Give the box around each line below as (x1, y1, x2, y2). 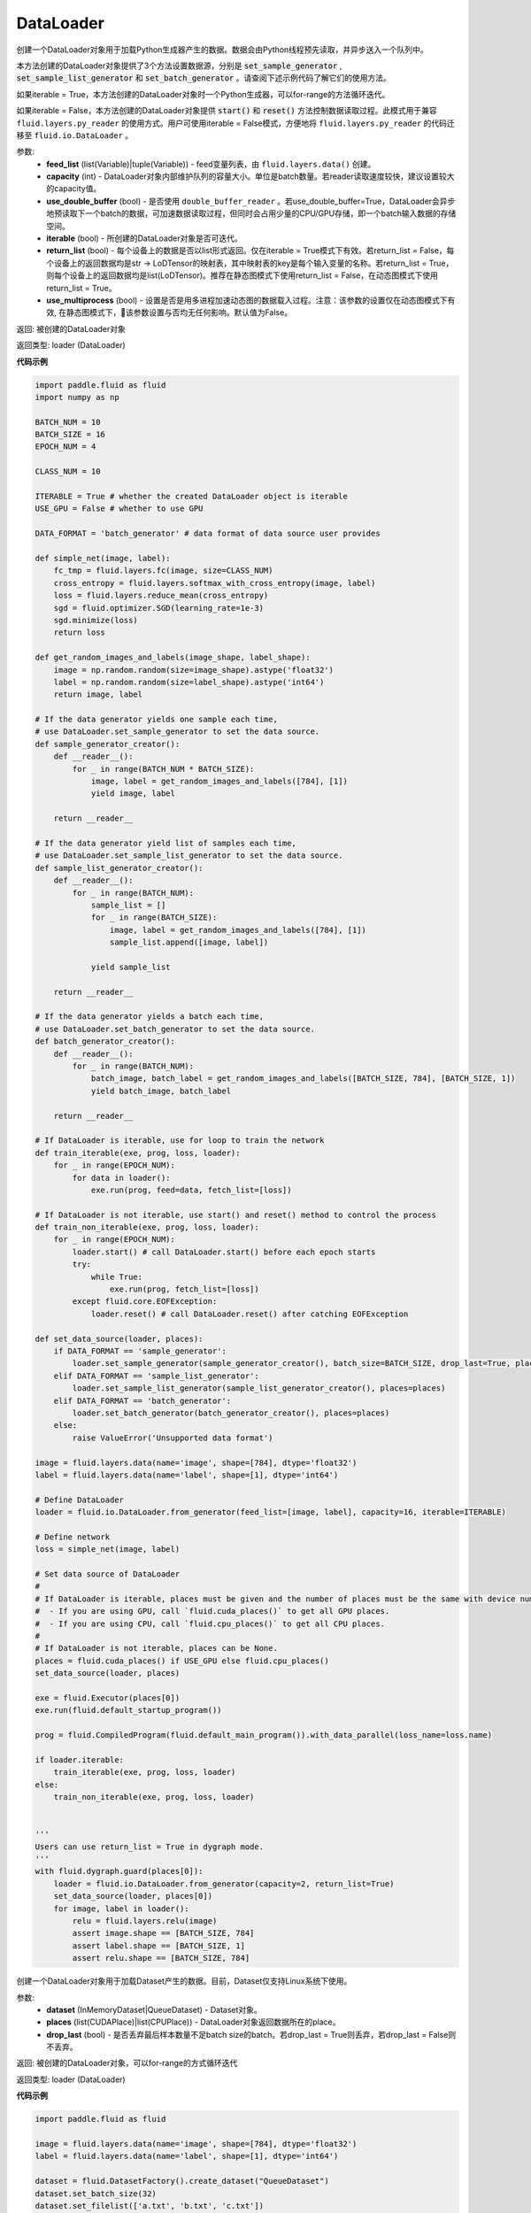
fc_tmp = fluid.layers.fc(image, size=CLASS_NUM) (53, 566, 273, 575)
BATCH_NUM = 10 (35, 417, 101, 427)
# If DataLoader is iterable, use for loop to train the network (35, 1136, 325, 1145)
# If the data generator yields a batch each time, (35, 1012, 265, 1022)
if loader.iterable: (35, 1754, 124, 1765)
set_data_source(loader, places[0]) (53, 1891, 212, 1901)
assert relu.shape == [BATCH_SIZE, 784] (72, 1953, 250, 1963)
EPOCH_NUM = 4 (35, 442, 96, 451)
